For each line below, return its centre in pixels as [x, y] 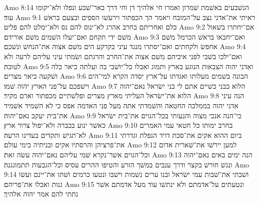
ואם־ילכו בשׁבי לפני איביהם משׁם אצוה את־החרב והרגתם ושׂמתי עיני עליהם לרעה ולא [123, 56]
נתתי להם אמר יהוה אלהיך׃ [41, 194]
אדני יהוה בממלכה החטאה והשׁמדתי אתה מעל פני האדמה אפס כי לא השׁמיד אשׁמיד [121, 105]
